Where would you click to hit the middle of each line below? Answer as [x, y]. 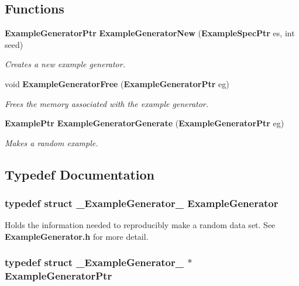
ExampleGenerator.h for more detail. [77, 236]
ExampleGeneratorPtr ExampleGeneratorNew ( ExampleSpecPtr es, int [150, 33]
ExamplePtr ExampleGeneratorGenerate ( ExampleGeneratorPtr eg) [145, 123]
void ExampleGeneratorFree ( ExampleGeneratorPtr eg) [117, 83]
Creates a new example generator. [65, 64]
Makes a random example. [51, 142]
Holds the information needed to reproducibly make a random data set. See [140, 225]
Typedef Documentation [80, 174]
